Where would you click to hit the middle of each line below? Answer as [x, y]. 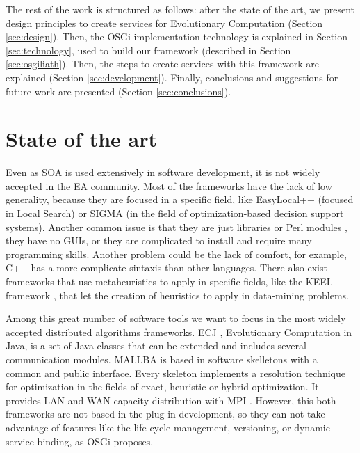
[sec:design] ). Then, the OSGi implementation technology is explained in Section [177, 37]
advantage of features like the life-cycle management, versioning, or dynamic [168, 427]
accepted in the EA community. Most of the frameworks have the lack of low [169, 185]
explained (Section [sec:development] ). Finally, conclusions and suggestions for [172, 77]
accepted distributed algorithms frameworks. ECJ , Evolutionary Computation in [179, 332]
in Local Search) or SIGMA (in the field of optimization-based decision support [175, 213]
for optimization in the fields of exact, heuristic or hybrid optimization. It [162, 387]
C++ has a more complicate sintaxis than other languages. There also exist [166, 268]
